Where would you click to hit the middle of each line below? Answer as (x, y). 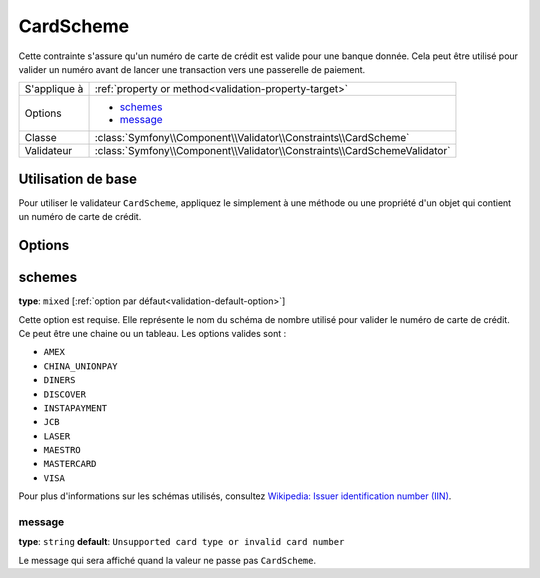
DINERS (59, 380)
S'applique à (54, 89)
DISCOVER (65, 394)
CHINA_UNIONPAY (81, 366)
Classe (40, 138)
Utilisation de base (78, 178)
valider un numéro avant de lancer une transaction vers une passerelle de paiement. (192, 69)
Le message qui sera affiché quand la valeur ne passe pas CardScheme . (167, 560)
